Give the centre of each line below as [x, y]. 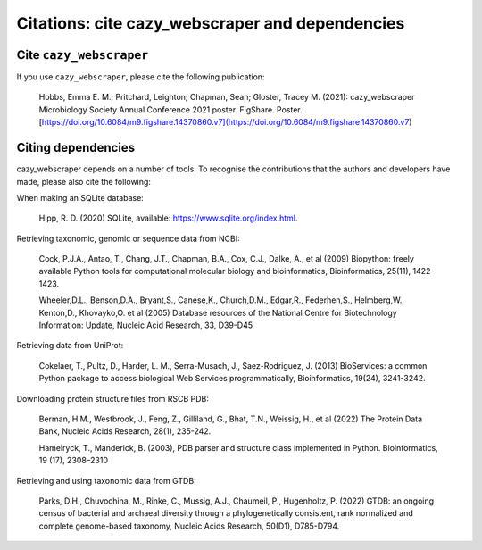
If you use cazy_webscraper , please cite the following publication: [141, 77]
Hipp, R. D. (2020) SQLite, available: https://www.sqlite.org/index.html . [168, 218]
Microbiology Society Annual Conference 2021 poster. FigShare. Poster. [170, 109]
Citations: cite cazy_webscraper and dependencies [211, 23]
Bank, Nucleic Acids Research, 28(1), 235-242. [125, 431]
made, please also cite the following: [84, 181]
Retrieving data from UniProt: [70, 346]
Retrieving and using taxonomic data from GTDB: [106, 480]
